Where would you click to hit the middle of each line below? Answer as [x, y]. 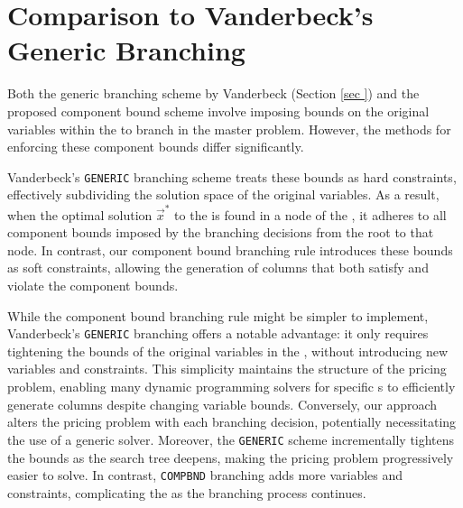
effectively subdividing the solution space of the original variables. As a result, [223, 194]
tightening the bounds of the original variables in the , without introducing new [228, 351]
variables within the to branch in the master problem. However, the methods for [229, 129]
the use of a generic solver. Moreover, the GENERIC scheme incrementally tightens [231, 439]
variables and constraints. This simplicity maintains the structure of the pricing [227, 369]
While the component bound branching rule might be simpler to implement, [218, 315]
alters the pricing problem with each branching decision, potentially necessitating [232, 422]
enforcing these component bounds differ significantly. [156, 147]
